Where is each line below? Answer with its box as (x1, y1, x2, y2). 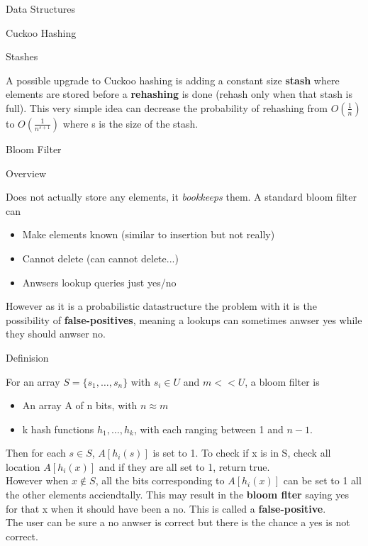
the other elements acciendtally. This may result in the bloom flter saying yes (6, 487, 349, 502)
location (6, 459, 40, 474)
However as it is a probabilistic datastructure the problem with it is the (6, 299, 317, 313)
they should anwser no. (6, 326, 106, 341)
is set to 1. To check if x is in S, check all (152, 445, 331, 460)
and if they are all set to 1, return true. (99, 459, 270, 474)
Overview (6, 165, 47, 180)
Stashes (6, 49, 38, 64)
